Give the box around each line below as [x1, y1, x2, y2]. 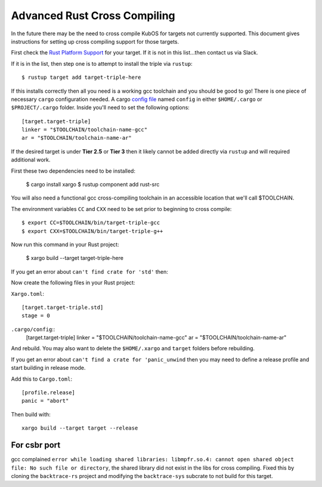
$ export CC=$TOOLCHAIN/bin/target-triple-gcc [21, 219, 160, 226]
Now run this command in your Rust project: [11, 241, 119, 248]
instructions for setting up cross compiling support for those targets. [11, 38, 179, 45]
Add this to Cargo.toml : [11, 375, 73, 382]
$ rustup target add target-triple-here [21, 74, 141, 81]
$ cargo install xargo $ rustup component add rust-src [26, 181, 160, 188]
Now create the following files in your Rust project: [11, 279, 135, 286]
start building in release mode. [11, 365, 86, 372]
